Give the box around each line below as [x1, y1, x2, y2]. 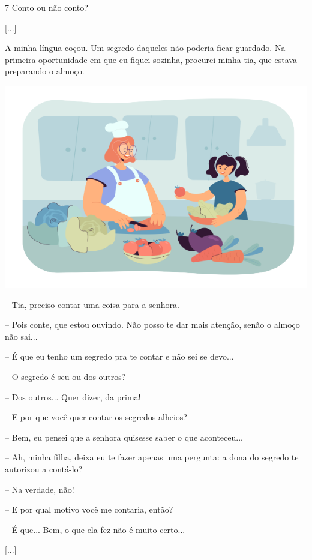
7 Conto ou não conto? [5, 1, 88, 13]
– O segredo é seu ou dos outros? [5, 370, 126, 382]
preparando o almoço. [5, 65, 85, 77]
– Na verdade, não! [5, 483, 74, 495]
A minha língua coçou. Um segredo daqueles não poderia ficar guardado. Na [5, 41, 286, 54]
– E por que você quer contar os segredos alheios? [5, 411, 187, 423]
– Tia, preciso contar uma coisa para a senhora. [5, 298, 179, 310]
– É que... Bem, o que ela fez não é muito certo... [5, 523, 185, 535]
